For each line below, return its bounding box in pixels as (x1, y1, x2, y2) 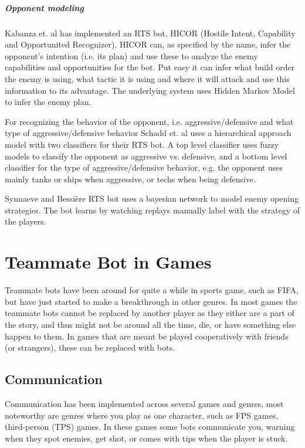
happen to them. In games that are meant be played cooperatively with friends (5, 330, 289, 342)
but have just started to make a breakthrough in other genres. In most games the (5, 295, 297, 307)
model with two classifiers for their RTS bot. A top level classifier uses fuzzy (5, 138, 279, 150)
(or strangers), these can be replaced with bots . (5, 341, 175, 354)
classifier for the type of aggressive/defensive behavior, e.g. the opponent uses (5, 161, 283, 174)
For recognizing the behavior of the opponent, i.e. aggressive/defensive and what (5, 115, 294, 127)
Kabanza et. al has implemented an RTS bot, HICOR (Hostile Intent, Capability (5, 26, 296, 39)
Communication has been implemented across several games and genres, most (5, 397, 284, 409)
